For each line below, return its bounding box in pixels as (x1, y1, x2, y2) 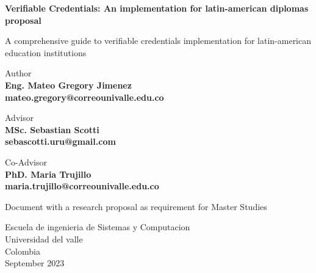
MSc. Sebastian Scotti (5, 123, 99, 136)
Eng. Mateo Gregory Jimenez (5, 78, 132, 91)
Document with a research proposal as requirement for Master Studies (5, 200, 267, 213)
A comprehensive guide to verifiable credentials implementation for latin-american (5, 34, 312, 47)
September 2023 (5, 257, 65, 269)
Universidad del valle (5, 232, 83, 245)
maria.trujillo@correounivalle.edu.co (5, 180, 159, 192)
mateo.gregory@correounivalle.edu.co (5, 90, 164, 103)
